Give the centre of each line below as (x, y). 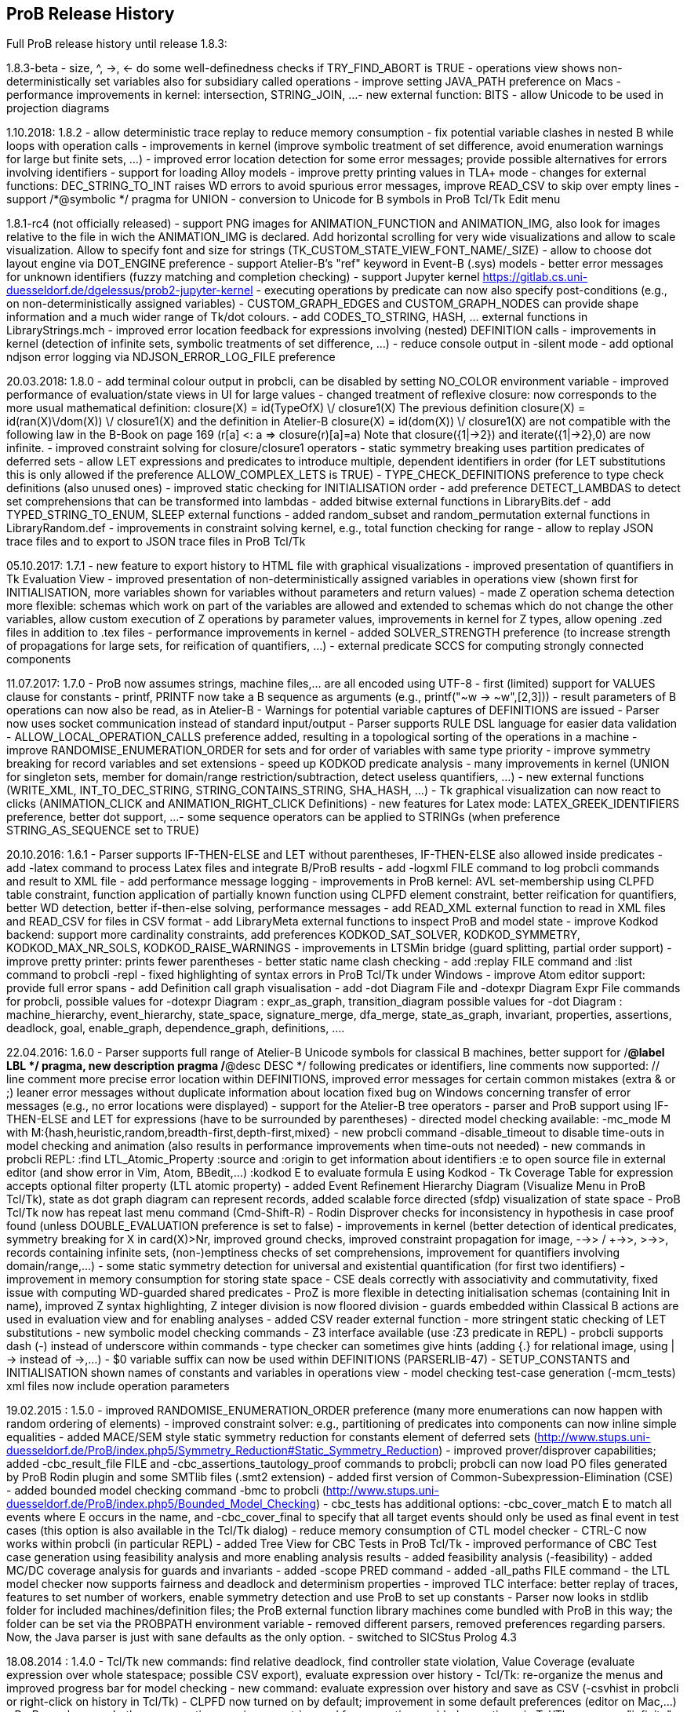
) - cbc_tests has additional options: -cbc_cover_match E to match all (494, 1504)
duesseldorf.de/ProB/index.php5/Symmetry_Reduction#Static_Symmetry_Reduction (223, 1451)
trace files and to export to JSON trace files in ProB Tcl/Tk (156, 542)
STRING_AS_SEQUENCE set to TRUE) (103, 830)
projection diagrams (58, 108)
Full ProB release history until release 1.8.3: (117, 44)
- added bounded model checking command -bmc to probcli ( (166, 1491)
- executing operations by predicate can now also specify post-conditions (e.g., (462, 290)
